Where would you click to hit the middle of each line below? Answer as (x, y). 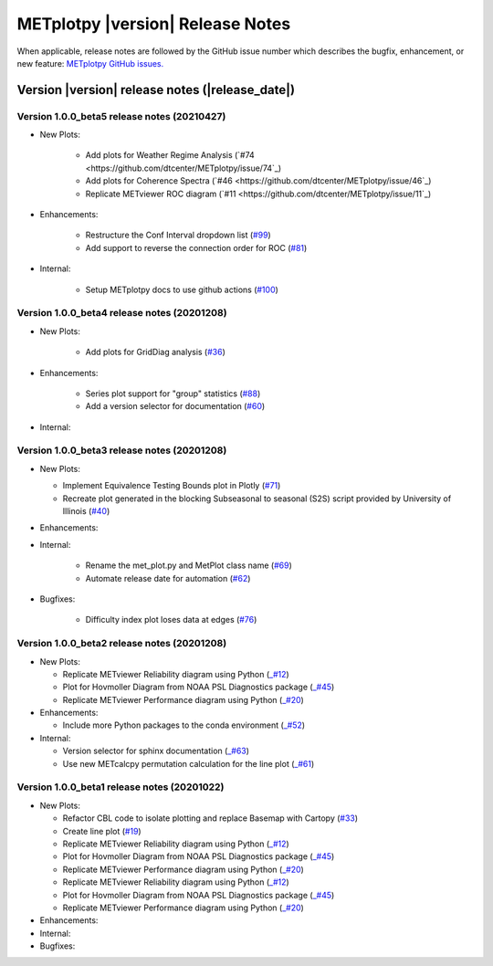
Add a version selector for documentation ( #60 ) (175, 406)
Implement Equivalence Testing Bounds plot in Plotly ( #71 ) (172, 486)
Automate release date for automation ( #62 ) (168, 578)
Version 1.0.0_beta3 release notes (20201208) (122, 450)
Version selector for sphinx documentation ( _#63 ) (156, 751)
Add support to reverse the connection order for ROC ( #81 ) (196, 247)
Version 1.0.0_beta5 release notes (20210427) (121, 116)
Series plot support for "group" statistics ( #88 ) (173, 394)
